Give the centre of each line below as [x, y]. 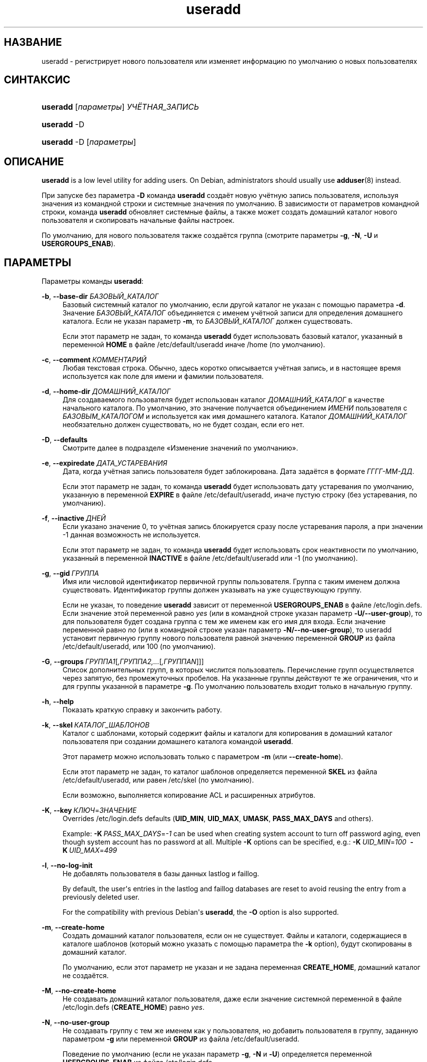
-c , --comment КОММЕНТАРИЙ [94, 360]
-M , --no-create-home [79, 991]
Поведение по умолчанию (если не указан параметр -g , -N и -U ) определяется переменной [217, 1054]
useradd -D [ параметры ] [89, 142]
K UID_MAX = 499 [90, 850]
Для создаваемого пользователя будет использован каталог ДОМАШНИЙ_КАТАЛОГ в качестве [223, 400]
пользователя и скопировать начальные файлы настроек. [138, 220]
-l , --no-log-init [67, 865]
